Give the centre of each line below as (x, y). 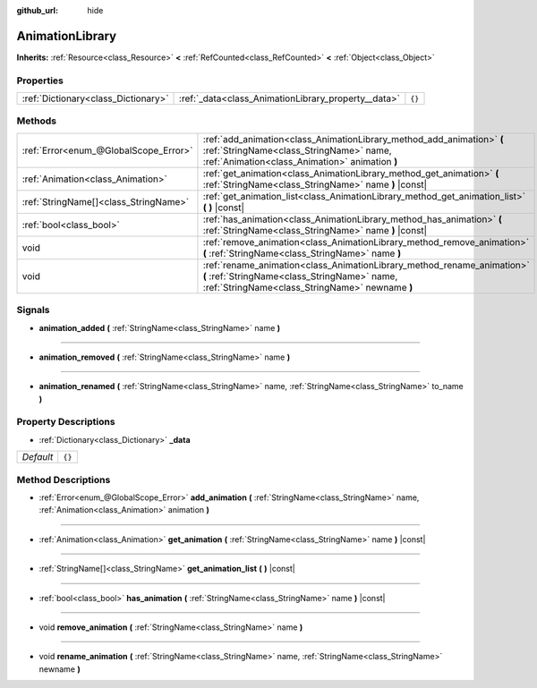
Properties (40, 81)
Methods (37, 121)
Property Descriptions (66, 422)
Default (38, 457)
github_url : (37, 10)
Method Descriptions (64, 480)
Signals (33, 310)
